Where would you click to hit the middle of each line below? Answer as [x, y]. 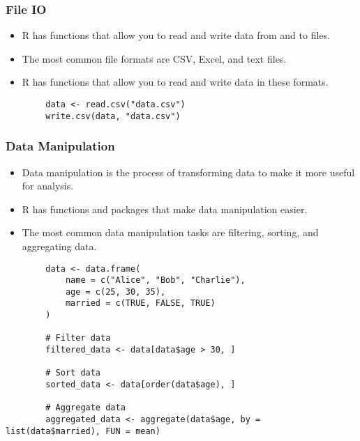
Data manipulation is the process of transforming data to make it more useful [188, 172]
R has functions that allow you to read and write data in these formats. [175, 82]
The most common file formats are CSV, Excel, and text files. [154, 58]
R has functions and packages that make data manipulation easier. [165, 209]
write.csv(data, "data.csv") [113, 116]
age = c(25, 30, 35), [115, 292]
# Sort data [73, 373]
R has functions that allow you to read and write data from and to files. [176, 35]
